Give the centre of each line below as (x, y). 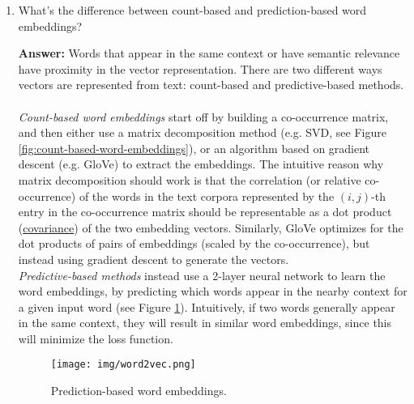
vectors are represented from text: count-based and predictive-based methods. (211, 85)
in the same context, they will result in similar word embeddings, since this (205, 323)
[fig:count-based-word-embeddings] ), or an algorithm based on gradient (194, 148)
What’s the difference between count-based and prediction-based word (192, 10)
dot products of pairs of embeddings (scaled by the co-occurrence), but (194, 243)
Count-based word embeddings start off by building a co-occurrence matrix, (203, 116)
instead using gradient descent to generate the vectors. (154, 259)
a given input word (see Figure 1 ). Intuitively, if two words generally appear (207, 306)
